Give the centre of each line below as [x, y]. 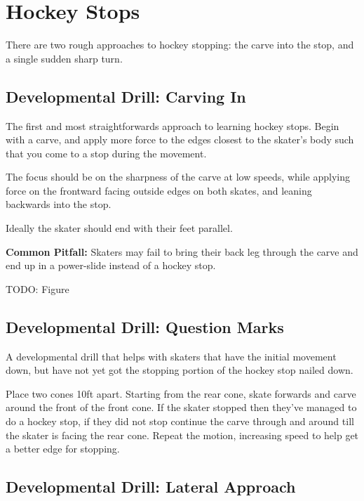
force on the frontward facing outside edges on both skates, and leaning [159, 190]
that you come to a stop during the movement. [106, 153]
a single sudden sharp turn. [64, 58]
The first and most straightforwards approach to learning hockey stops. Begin [173, 125]
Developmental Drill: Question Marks [145, 326]
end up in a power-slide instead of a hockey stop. [111, 265]
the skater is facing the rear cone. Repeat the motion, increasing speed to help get [182, 435]
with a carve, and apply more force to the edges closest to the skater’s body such [180, 139]
